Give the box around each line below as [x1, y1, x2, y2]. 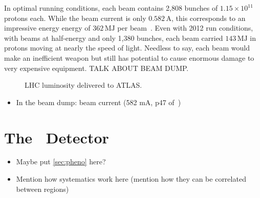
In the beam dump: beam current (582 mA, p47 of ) [16, 96, 181, 107]
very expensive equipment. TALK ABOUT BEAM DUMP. [4, 62, 189, 73]
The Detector [4, 127, 109, 147]
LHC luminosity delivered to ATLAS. [25, 80, 142, 90]
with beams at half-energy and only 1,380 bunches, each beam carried [4, 32, 223, 43]
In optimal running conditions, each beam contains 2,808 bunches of [4, 3, 218, 13]
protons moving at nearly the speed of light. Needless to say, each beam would [4, 42, 250, 53]
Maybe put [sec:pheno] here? [16, 156, 106, 167]
